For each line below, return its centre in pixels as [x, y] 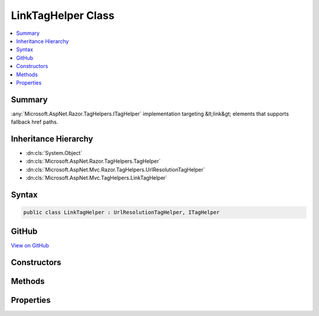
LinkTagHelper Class [63, 15]
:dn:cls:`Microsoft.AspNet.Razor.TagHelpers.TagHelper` [93, 161]
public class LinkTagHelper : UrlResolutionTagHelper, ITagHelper [121, 212]
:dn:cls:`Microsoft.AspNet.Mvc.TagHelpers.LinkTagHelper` [97, 178]
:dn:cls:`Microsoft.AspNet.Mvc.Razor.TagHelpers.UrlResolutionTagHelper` [115, 169]
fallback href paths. [35, 122]
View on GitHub [30, 245]
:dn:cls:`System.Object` [54, 153]
